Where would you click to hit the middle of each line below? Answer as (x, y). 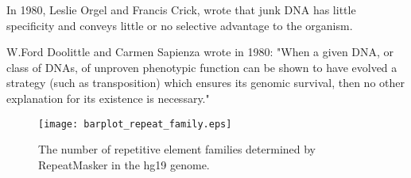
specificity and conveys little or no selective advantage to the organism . (180, 25)
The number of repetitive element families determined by (177, 149)
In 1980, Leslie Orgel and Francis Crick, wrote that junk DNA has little (181, 9)
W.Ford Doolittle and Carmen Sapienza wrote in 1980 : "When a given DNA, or (200, 52)
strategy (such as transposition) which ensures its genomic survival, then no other (205, 83)
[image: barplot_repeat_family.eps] (135, 124)
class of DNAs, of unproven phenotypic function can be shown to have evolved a (202, 67)
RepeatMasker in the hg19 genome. (124, 164)
